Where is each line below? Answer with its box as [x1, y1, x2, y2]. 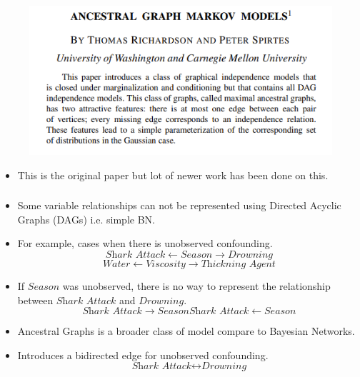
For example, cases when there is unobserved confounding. [17, 236, 273, 251]
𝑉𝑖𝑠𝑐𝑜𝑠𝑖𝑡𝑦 [146, 258, 186, 269]
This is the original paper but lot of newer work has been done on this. [17, 167, 329, 182]
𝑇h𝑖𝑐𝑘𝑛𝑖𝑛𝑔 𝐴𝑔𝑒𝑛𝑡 [201, 258, 276, 269]
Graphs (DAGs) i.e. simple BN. [17, 211, 155, 226]
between [17, 292, 54, 307]
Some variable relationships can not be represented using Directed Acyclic [17, 198, 341, 213]
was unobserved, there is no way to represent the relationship [62, 278, 331, 293]
